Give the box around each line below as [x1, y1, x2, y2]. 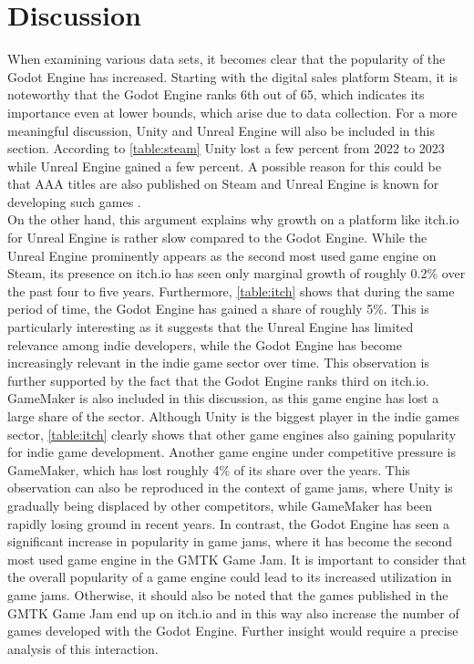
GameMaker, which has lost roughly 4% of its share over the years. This [7, 460, 411, 479]
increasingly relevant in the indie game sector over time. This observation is [7, 353, 429, 372]
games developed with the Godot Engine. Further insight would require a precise [7, 621, 459, 640]
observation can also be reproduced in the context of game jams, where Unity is [7, 478, 453, 497]
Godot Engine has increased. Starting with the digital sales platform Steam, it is [7, 67, 458, 86]
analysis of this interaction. [7, 638, 159, 658]
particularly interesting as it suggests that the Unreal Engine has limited [7, 317, 414, 337]
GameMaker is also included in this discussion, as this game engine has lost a [7, 389, 439, 408]
